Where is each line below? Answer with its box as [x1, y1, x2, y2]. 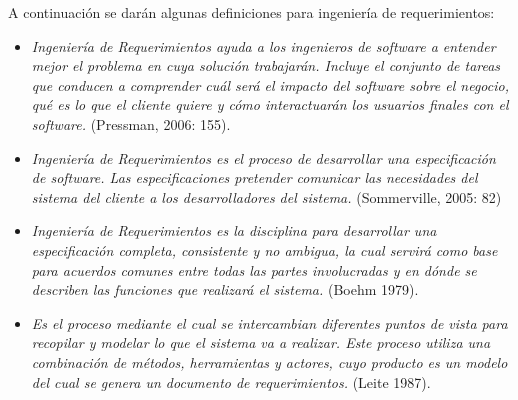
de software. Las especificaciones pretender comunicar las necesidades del [31, 167, 478, 188]
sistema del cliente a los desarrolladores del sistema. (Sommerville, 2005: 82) [31, 186, 502, 207]
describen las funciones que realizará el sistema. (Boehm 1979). [31, 279, 419, 300]
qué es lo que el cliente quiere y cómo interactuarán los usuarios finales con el [31, 94, 509, 115]
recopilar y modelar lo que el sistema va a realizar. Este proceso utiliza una [31, 332, 491, 353]
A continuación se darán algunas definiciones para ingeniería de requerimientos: [8, 2, 495, 22]
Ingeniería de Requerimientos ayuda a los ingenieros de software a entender [31, 35, 496, 56]
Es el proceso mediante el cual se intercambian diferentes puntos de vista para [31, 312, 508, 333]
